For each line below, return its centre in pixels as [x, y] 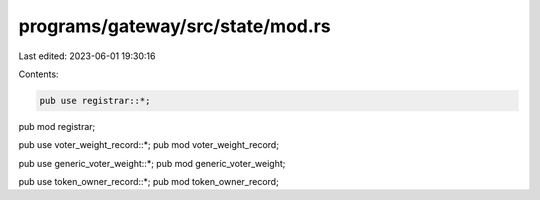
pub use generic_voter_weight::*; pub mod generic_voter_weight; [152, 163]
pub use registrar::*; [95, 100]
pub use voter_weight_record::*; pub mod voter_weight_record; [149, 145]
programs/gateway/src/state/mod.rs [174, 26]
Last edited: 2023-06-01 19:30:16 [87, 56]
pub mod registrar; [57, 126]
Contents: [38, 74]
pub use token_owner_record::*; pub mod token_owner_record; [148, 182]
